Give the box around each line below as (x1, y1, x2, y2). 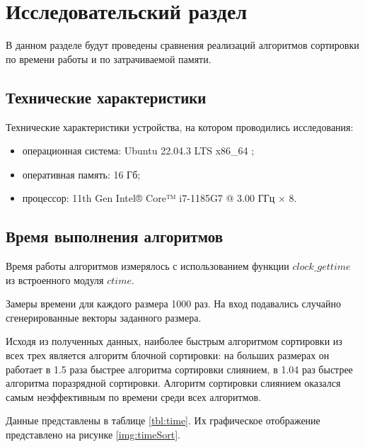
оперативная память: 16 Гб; (22, 166, 141, 181)
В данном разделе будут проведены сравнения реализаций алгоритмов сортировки (6, 38, 359, 52)
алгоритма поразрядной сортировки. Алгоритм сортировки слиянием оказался (6, 375, 341, 390)
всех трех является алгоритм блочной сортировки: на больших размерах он (6, 348, 330, 363)
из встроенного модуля (6, 272, 104, 287)
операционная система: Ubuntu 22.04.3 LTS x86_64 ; (22, 143, 255, 158)
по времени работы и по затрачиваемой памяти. (6, 51, 212, 66)
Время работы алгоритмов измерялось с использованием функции (6, 259, 289, 273)
